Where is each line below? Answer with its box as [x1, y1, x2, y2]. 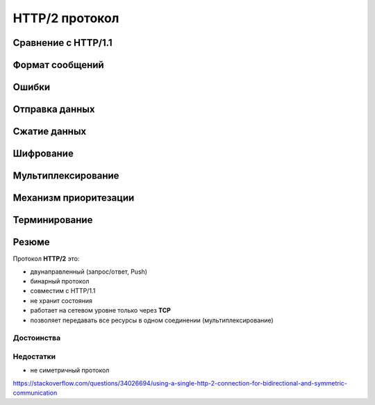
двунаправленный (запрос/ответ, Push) [30, 267, 148, 276]
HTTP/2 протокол [12, 10, 119, 26]
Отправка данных [12, 104, 95, 115]
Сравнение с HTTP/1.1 [12, 37, 112, 49]
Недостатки [12, 352, 56, 361]
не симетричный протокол [30, 366, 110, 374]
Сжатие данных [12, 126, 87, 138]
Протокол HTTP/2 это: [12, 254, 80, 263]
